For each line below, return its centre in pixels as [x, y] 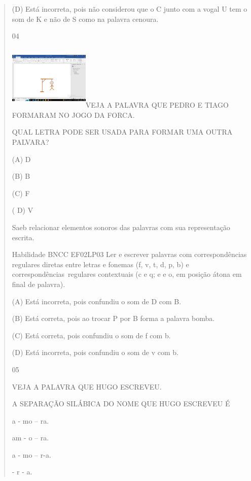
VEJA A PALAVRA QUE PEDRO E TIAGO [157, 105]
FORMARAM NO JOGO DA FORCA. [73, 115]
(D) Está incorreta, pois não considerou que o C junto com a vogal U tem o [130, 9]
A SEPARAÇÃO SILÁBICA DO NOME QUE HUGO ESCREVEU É [121, 404]
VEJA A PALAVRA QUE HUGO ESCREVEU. [87, 386]
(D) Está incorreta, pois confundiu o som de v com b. [95, 352]
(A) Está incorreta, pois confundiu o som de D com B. [97, 301]
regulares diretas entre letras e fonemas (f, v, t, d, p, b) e [100, 264]
